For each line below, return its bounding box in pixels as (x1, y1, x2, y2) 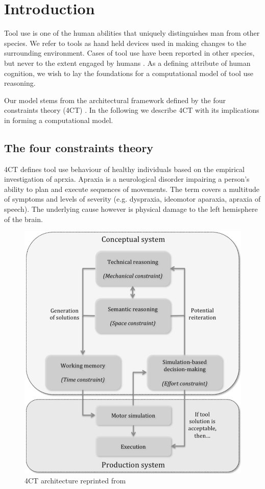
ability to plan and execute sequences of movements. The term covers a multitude (4, 183, 260, 194)
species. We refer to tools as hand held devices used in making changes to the (4, 37, 247, 48)
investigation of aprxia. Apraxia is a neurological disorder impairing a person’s (4, 174, 250, 184)
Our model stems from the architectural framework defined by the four (4, 94, 226, 105)
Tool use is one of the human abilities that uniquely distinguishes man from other (4, 28, 260, 38)
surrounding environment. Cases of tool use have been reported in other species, (4, 47, 255, 58)
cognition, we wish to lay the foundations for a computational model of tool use (4, 67, 253, 78)
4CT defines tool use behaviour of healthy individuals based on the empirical (4, 163, 245, 174)
